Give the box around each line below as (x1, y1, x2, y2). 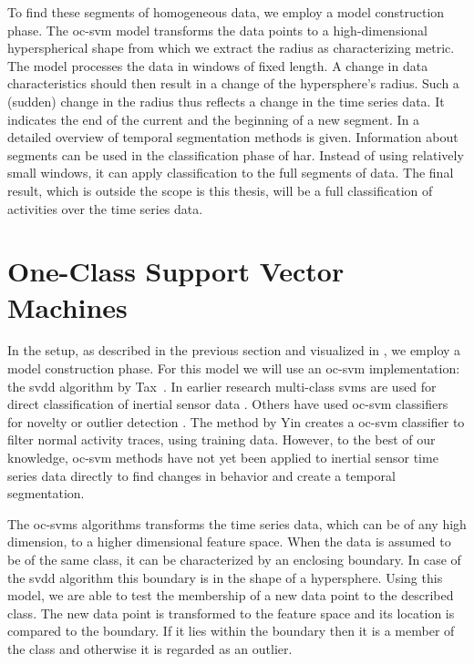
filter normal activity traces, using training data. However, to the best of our (7, 430, 436, 449)
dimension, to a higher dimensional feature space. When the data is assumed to (7, 532, 451, 551)
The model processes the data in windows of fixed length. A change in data (7, 56, 428, 75)
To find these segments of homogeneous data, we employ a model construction (7, 3, 445, 21)
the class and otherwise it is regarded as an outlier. (7, 638, 293, 658)
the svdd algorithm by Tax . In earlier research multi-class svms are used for (7, 376, 437, 395)
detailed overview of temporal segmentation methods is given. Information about (7, 128, 459, 147)
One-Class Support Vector (7, 252, 345, 290)
